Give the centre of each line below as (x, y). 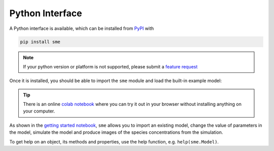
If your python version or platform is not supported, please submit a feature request (110, 66)
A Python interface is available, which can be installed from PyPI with (82, 28)
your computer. (39, 111)
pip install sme (40, 42)
